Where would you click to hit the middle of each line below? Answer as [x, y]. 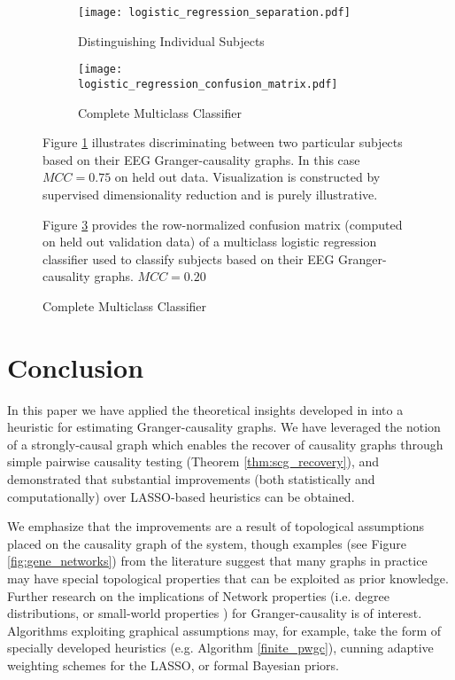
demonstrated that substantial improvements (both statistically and [191, 479]
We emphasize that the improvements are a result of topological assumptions [216, 526]
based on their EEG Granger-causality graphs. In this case [201, 159]
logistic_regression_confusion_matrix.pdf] [208, 84]
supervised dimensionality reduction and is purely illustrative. [210, 194]
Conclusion [76, 367]
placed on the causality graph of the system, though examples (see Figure [207, 543]
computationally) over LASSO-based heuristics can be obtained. [181, 496]
